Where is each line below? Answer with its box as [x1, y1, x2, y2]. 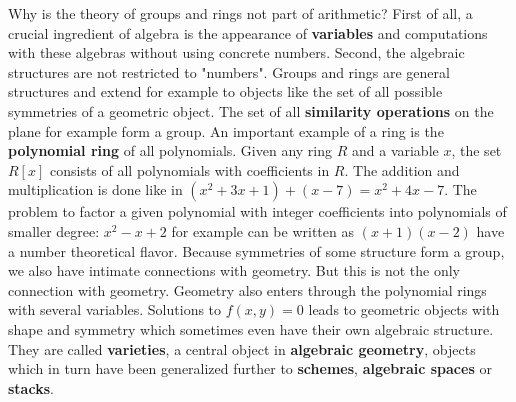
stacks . [8, 377, 54, 398]
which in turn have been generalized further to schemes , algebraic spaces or [8, 358, 492, 379]
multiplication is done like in [8, 179, 183, 200]
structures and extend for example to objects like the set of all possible [8, 81, 443, 102]
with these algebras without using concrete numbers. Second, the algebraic [8, 42, 465, 63]
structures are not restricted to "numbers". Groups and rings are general [8, 61, 450, 82]
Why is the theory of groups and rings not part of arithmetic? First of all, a [8, 3, 473, 23]
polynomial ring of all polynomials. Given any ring [8, 140, 333, 161]
